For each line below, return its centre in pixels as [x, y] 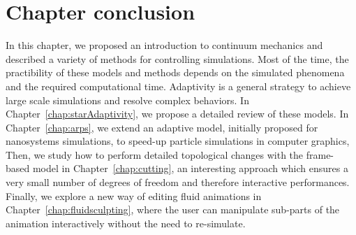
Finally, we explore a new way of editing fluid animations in [134, 195]
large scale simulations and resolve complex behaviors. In [127, 100]
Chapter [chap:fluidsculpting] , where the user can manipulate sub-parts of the [173, 209]
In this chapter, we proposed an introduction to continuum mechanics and [164, 45]
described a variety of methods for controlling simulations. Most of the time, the [177, 58]
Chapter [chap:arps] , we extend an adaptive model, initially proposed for [162, 127]
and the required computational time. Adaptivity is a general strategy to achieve [178, 86]
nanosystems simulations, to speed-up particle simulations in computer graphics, [178, 141]
